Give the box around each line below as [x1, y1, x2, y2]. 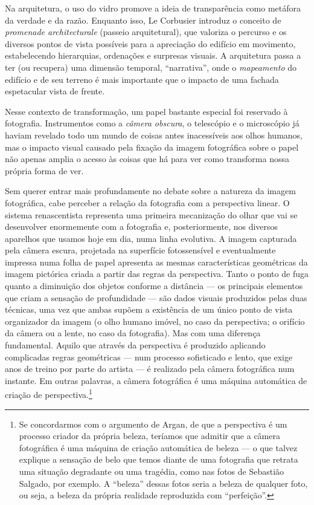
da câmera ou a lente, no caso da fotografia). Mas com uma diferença [5, 327, 261, 339]
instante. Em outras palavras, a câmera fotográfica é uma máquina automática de [5, 374, 307, 386]
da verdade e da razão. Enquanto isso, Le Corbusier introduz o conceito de [5, 13, 281, 26]
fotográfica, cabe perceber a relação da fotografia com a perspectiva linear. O [5, 196, 290, 209]
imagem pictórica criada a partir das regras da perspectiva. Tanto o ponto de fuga [5, 267, 309, 280]
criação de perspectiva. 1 [5, 386, 92, 401]
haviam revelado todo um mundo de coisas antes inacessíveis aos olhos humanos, [5, 128, 303, 141]
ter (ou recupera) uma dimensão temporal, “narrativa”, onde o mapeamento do [5, 60, 296, 73]
